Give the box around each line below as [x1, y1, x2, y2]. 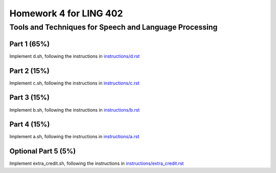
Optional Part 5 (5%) [9, 147, 76, 156]
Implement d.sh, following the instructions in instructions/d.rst [9, 53, 140, 59]
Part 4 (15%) [9, 120, 50, 129]
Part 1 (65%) [9, 39, 50, 48]
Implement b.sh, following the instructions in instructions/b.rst [9, 106, 140, 113]
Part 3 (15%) [9, 93, 50, 102]
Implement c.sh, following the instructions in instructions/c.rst [9, 80, 140, 86]
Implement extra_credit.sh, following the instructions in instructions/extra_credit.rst [9, 160, 184, 166]
